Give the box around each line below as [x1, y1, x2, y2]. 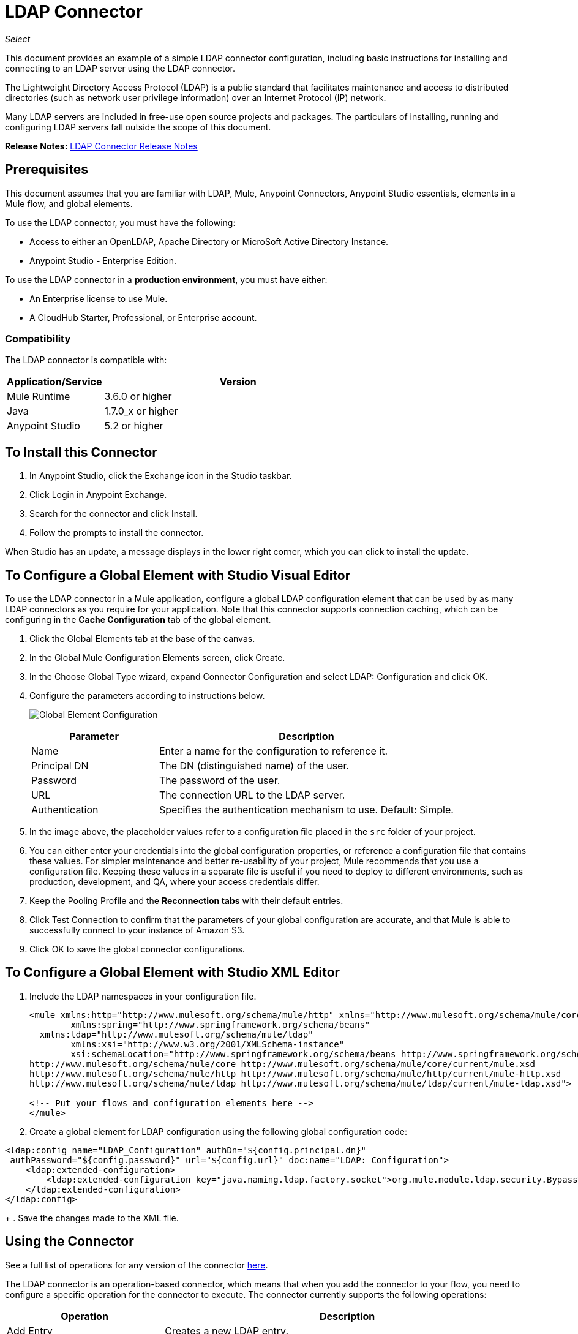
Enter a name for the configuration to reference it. [159, 745, 388, 758]
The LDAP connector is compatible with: [5, 355, 167, 366]
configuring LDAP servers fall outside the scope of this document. [5, 121, 271, 132]
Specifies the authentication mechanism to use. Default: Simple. [159, 804, 454, 816]
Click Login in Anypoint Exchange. [29, 489, 167, 500]
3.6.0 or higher [104, 390, 172, 403]
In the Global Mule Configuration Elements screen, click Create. [29, 652, 285, 663]
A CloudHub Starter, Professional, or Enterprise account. [29, 312, 257, 323]
